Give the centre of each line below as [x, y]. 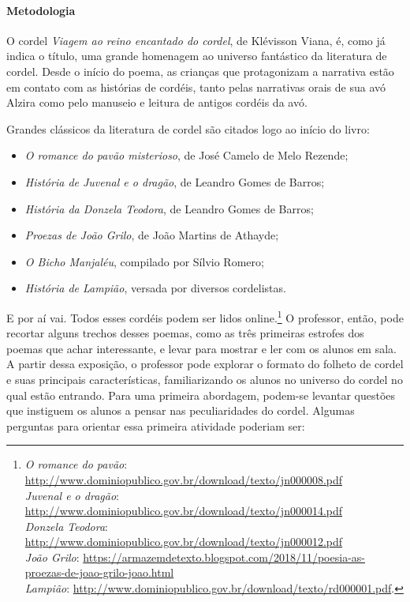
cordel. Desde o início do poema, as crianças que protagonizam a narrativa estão [200, 71]
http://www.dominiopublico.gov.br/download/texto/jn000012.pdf [184, 542]
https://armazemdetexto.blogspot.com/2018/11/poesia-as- [224, 557]
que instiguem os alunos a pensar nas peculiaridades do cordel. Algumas [181, 410]
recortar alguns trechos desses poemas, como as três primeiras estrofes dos [185, 333]
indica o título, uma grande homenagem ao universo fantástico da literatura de [197, 56]
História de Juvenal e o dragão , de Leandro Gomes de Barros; [175, 181]
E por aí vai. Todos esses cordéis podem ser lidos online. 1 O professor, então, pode [205, 316]
